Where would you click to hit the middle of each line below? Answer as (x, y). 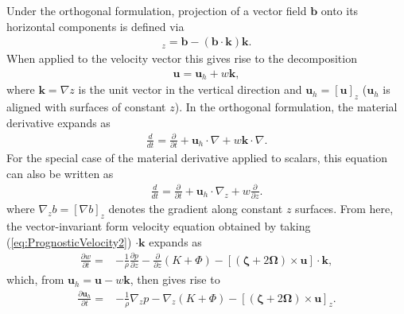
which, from (35, 279)
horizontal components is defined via (95, 26)
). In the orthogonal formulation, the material (286, 107)
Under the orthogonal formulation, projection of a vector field (157, 10)
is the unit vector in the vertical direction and (190, 89)
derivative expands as (58, 122)
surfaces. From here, (344, 209)
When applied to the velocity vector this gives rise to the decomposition (182, 58)
